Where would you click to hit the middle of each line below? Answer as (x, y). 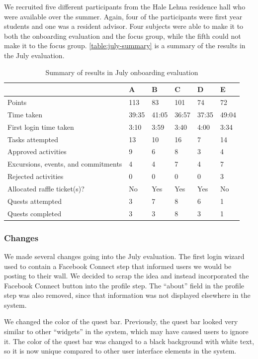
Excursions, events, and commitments (65, 164)
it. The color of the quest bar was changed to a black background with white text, (129, 341)
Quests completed (35, 213)
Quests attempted (35, 201)
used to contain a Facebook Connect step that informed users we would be (118, 266)
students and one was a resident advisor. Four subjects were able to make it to (124, 26)
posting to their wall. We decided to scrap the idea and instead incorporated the (127, 276)
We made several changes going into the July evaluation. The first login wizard (124, 256)
